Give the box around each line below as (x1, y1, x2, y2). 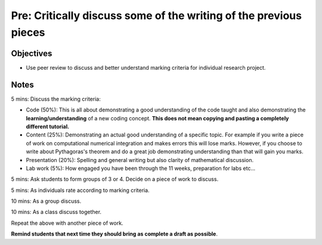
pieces (11, 26, 45, 39)
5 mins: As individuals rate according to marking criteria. (11, 187, 150, 194)
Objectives (11, 48, 52, 58)
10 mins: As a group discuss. (11, 197, 82, 205)
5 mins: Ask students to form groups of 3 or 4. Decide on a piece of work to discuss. (11, 176, 219, 183)
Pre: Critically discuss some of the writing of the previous (11, 9, 302, 22)
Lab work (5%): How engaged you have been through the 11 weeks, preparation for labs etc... (26, 165, 256, 172)
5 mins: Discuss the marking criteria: (11, 95, 101, 103)
